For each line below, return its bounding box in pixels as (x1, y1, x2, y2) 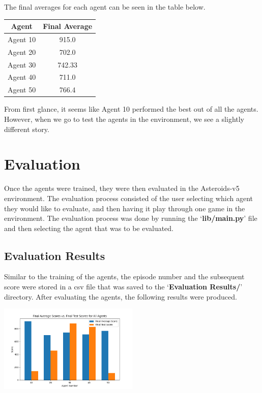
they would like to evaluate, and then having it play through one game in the (4, 203, 245, 213)
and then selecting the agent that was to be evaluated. (4, 222, 174, 233)
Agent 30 (8, 59, 36, 70)
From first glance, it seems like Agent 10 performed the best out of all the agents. (4, 104, 258, 114)
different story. (4, 123, 49, 134)
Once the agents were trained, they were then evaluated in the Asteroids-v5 (4, 183, 240, 193)
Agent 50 (8, 84, 36, 95)
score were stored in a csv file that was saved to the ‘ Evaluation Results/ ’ (4, 281, 243, 292)
